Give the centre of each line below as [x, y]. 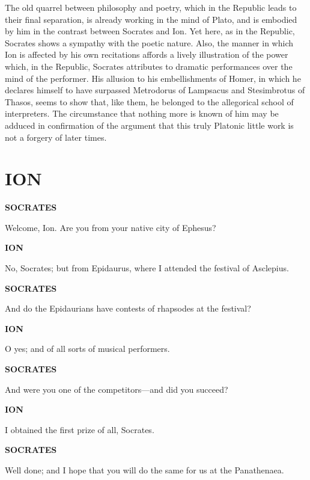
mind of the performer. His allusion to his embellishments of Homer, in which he [153, 78]
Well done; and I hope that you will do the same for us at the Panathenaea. [144, 469]
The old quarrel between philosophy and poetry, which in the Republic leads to [151, 7]
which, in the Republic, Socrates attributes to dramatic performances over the [149, 66]
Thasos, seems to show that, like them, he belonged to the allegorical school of [149, 101]
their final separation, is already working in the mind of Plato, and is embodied [151, 19]
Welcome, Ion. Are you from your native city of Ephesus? [111, 227]
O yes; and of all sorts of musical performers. [87, 349]
